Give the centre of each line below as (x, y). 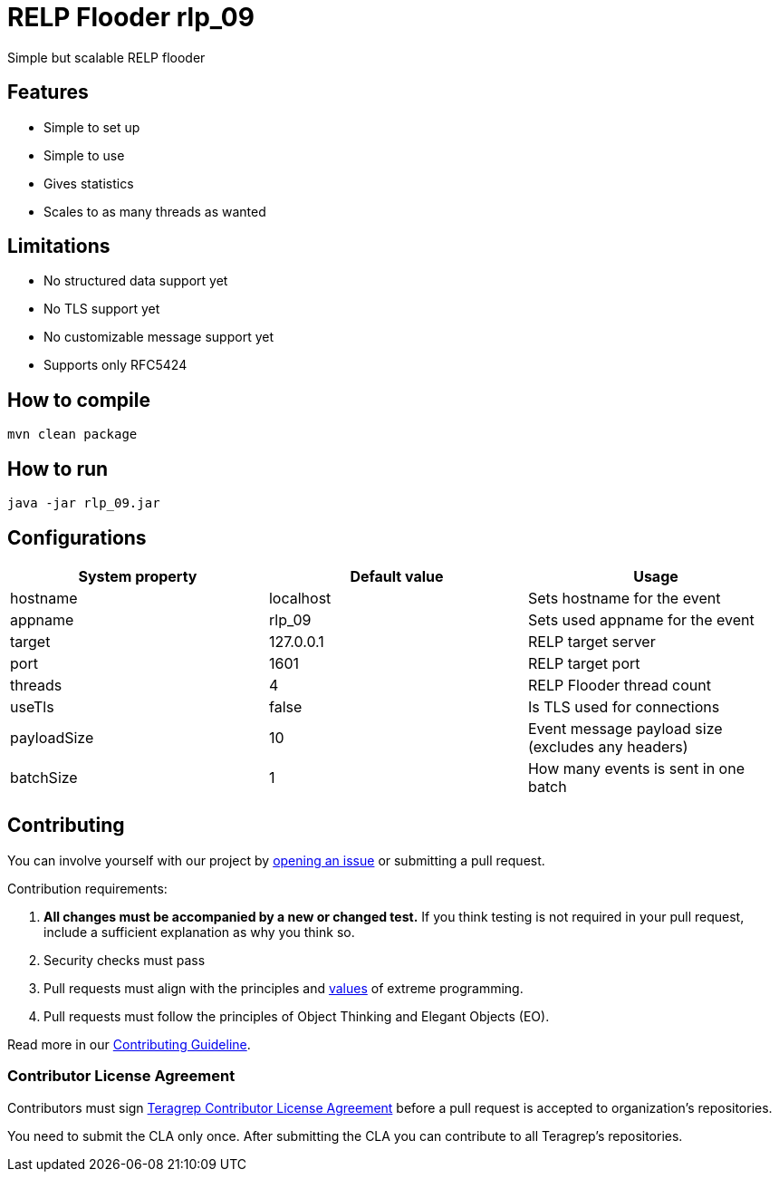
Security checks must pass (125, 960)
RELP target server (591, 641)
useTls (32, 706)
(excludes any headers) (608, 746)
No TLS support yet (102, 309)
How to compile (79, 400)
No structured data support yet (136, 281)
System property (138, 576)
